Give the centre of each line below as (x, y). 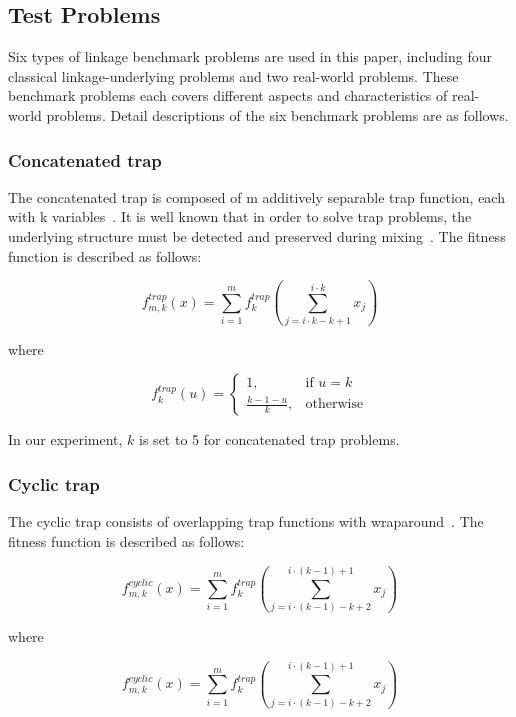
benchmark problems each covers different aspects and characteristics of (228, 95)
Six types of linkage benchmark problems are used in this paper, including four (250, 56)
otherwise (334, 404)
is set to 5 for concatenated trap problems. (269, 439)
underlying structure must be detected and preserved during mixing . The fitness (257, 235)
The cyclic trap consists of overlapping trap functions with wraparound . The (246, 521)
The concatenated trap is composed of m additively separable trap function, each (256, 196)
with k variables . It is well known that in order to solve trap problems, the (240, 216)
